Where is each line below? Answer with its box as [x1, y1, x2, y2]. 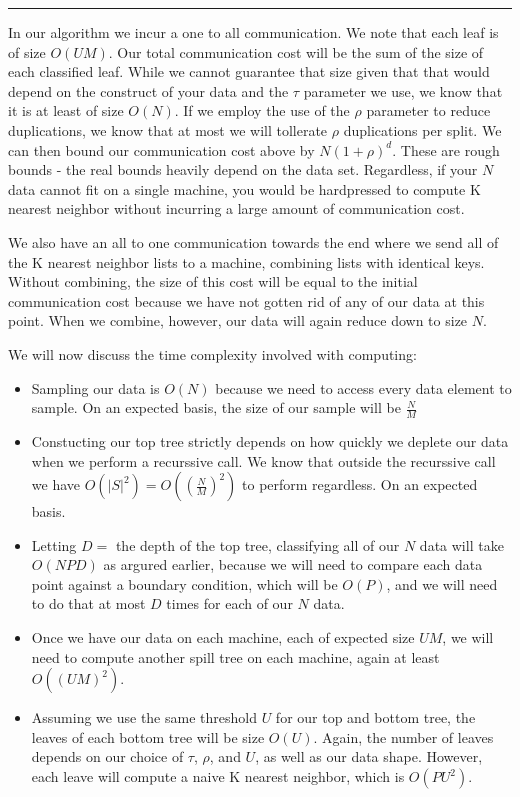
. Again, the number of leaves [313, 726, 494, 747]
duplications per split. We [343, 119, 502, 140]
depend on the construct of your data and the [8, 80, 289, 101]
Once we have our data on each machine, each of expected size [31, 627, 415, 648]
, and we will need [386, 573, 498, 594]
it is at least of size [8, 100, 124, 121]
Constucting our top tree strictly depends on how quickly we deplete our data [31, 430, 509, 451]
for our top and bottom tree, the [275, 707, 476, 728]
